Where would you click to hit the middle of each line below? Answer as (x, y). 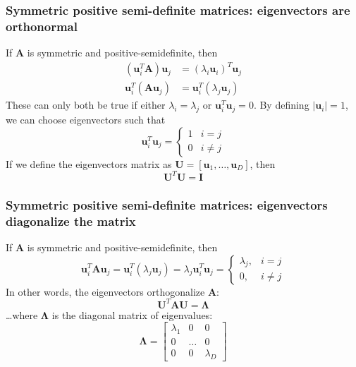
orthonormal (42, 26)
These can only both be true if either (86, 105)
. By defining (281, 105)
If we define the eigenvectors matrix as (89, 163)
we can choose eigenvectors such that (86, 120)
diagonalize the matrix (71, 221)
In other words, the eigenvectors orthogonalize (105, 291)
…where (22, 314)
